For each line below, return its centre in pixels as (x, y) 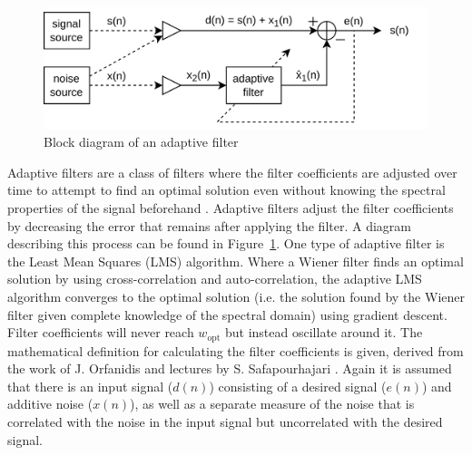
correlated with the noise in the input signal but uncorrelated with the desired (225, 421)
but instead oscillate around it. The (324, 332)
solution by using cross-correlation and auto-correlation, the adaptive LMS (215, 279)
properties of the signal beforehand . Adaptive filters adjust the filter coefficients (231, 207)
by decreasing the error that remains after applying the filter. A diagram (209, 225)
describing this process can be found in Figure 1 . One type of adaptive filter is (226, 243)
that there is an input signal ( (90, 386)
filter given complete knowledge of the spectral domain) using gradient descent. (227, 314)
